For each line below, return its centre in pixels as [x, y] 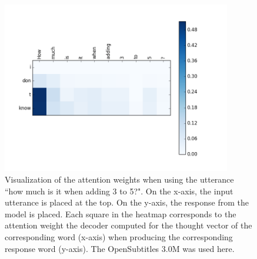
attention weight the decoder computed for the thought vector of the [128, 225]
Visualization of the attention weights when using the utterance [119, 179]
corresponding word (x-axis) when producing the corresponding [119, 237]
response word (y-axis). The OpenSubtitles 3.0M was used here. [120, 248]
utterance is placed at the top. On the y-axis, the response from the [127, 202]
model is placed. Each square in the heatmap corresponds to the [121, 213]
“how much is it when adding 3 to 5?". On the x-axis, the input [119, 191]
